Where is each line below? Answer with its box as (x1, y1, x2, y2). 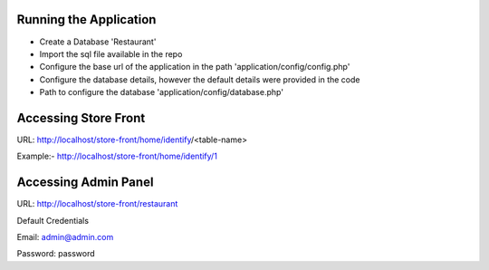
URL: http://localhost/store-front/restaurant (16, 198, 178, 209)
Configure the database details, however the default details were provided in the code (39, 73, 360, 85)
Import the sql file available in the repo (39, 48, 183, 59)
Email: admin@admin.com (16, 232, 114, 243)
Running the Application (16, 12, 157, 27)
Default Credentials (16, 215, 90, 226)
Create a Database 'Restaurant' (39, 36, 157, 47)
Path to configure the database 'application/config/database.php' (39, 87, 284, 98)
